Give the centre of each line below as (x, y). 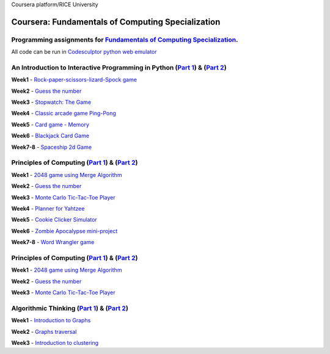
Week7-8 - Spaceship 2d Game (51, 147)
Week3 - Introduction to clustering (55, 342)
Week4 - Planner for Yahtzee (48, 208)
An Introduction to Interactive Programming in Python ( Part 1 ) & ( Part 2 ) (119, 67)
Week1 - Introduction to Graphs (51, 320)
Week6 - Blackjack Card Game (50, 136)
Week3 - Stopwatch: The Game (51, 102)
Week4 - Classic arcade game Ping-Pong (64, 114)
